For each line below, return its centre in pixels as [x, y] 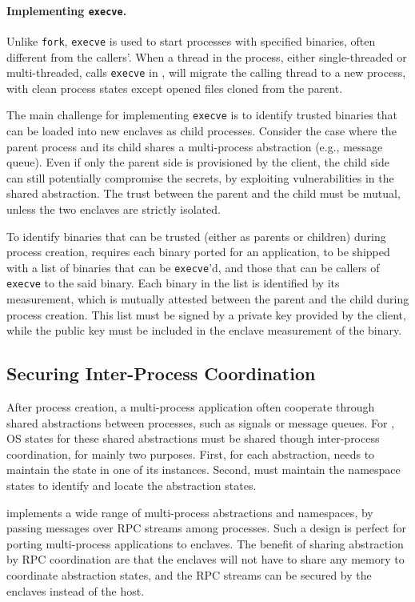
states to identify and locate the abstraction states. [132, 486]
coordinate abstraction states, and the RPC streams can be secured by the [189, 575]
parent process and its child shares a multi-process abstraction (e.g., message [195, 146]
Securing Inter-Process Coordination [161, 373]
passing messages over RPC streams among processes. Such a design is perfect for [206, 528]
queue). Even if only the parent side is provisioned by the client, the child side [198, 162]
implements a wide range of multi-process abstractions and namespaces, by [190, 512]
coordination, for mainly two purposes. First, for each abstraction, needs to [191, 454]
